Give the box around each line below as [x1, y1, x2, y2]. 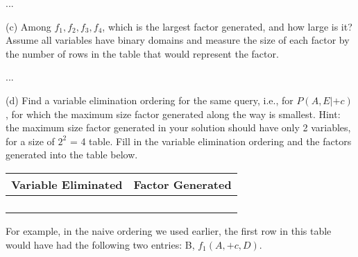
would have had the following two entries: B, [6, 237, 195, 251]
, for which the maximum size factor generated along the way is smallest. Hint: [6, 106, 341, 121]
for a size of [6, 133, 55, 148]
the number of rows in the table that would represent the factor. [6, 46, 279, 60]
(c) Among [6, 19, 51, 33]
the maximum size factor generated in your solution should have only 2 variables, [6, 120, 351, 135]
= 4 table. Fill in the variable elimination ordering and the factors [69, 133, 352, 148]
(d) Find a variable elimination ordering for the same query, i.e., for [6, 92, 293, 107]
